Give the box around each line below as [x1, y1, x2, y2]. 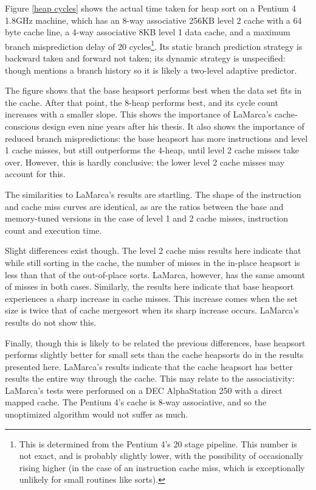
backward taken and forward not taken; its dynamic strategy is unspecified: [5, 52, 286, 65]
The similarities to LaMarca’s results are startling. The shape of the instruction [5, 187, 301, 200]
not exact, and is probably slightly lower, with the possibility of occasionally [19, 449, 303, 462]
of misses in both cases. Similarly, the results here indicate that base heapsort [5, 280, 294, 293]
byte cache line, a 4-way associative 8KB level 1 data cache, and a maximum [5, 26, 290, 38]
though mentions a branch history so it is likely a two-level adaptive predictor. [5, 63, 297, 76]
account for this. [5, 167, 66, 180]
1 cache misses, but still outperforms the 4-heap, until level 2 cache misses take [5, 144, 299, 156]
